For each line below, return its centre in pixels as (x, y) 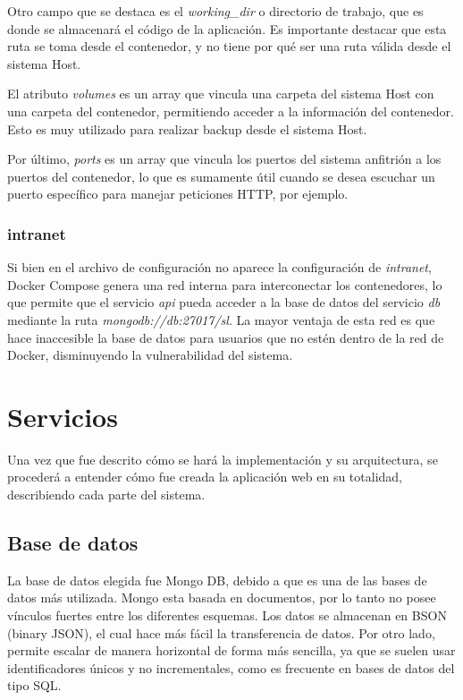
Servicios (63, 416)
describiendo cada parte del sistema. (106, 495)
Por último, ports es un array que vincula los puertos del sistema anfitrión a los (224, 159)
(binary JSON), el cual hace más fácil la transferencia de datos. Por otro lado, (221, 632)
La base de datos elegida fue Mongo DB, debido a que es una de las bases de (217, 580)
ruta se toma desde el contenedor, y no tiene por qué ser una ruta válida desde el (229, 46)
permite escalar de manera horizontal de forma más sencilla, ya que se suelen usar (231, 650)
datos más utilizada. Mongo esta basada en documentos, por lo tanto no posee (222, 598)
